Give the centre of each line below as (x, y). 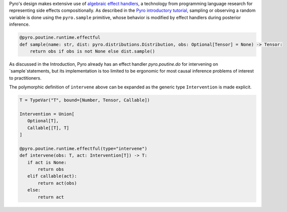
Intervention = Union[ (47, 114)
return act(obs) (58, 183)
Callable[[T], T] (48, 128)
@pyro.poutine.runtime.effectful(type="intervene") (83, 148)
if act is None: (47, 162)
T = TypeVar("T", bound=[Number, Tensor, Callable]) (85, 100)
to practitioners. (25, 78)
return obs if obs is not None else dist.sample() (92, 51)
